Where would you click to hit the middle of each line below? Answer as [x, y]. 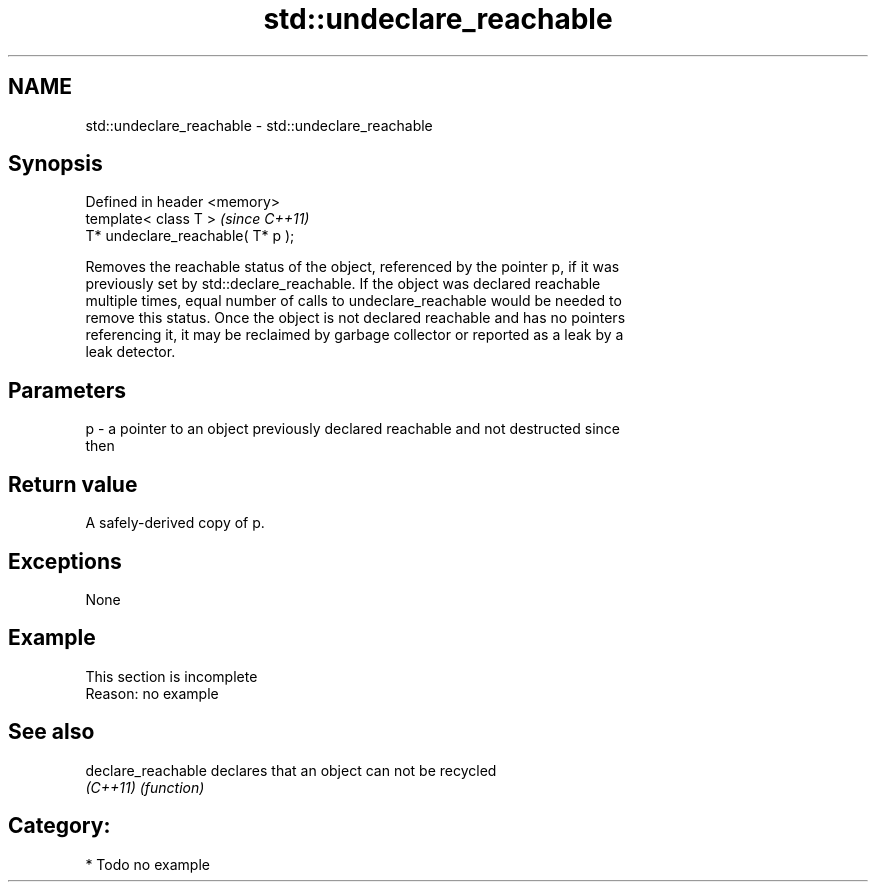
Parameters [67, 390]
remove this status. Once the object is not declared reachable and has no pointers [355, 318]
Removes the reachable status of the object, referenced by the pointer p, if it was [352, 267]
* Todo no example [147, 864]
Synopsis [55, 164]
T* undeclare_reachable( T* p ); [190, 236]
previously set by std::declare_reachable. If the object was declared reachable [343, 284]
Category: [59, 826]
